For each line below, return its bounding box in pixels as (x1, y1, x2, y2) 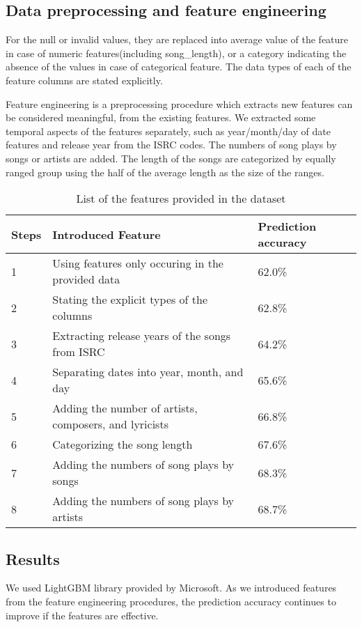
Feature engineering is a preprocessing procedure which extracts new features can (6, 96, 353, 111)
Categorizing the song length (52, 436, 193, 453)
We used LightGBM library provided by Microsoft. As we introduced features (6, 580, 337, 595)
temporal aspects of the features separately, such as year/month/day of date (6, 123, 331, 138)
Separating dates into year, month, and (52, 364, 244, 380)
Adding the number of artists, (52, 400, 198, 417)
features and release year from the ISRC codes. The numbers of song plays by (6, 137, 337, 152)
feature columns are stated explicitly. (6, 72, 163, 87)
